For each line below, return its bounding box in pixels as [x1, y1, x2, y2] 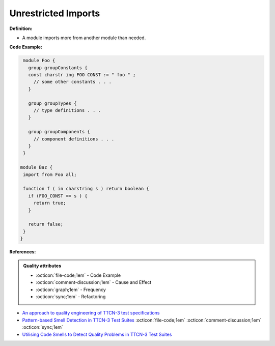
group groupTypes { [28, 100, 77, 106]
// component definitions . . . [33, 136, 115, 142]
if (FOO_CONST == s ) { [28, 193, 88, 198]
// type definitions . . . [33, 107, 101, 113]
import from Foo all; [23, 171, 77, 178]
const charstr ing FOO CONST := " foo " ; [28, 72, 136, 78]
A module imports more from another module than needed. [22, 35, 146, 41]
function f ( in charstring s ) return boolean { [23, 186, 150, 192]
